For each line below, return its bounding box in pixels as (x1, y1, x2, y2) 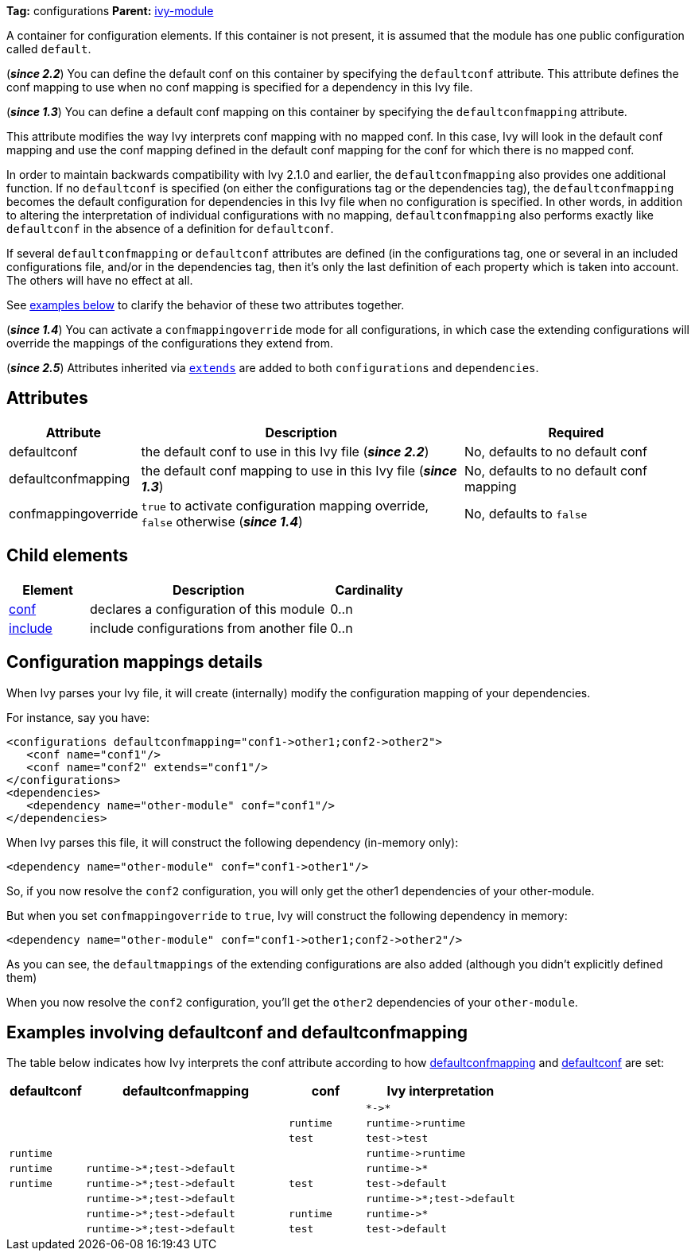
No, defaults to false (464, 505, 588, 522)
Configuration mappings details (6, 652, 263, 673)
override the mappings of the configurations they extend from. (6, 336, 333, 350)
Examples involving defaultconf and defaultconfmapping (6, 1022, 468, 1042)
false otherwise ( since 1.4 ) (141, 513, 303, 530)
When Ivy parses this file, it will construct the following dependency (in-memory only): (6, 835, 459, 849)
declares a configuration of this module (90, 600, 325, 617)
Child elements (6, 545, 128, 566)
